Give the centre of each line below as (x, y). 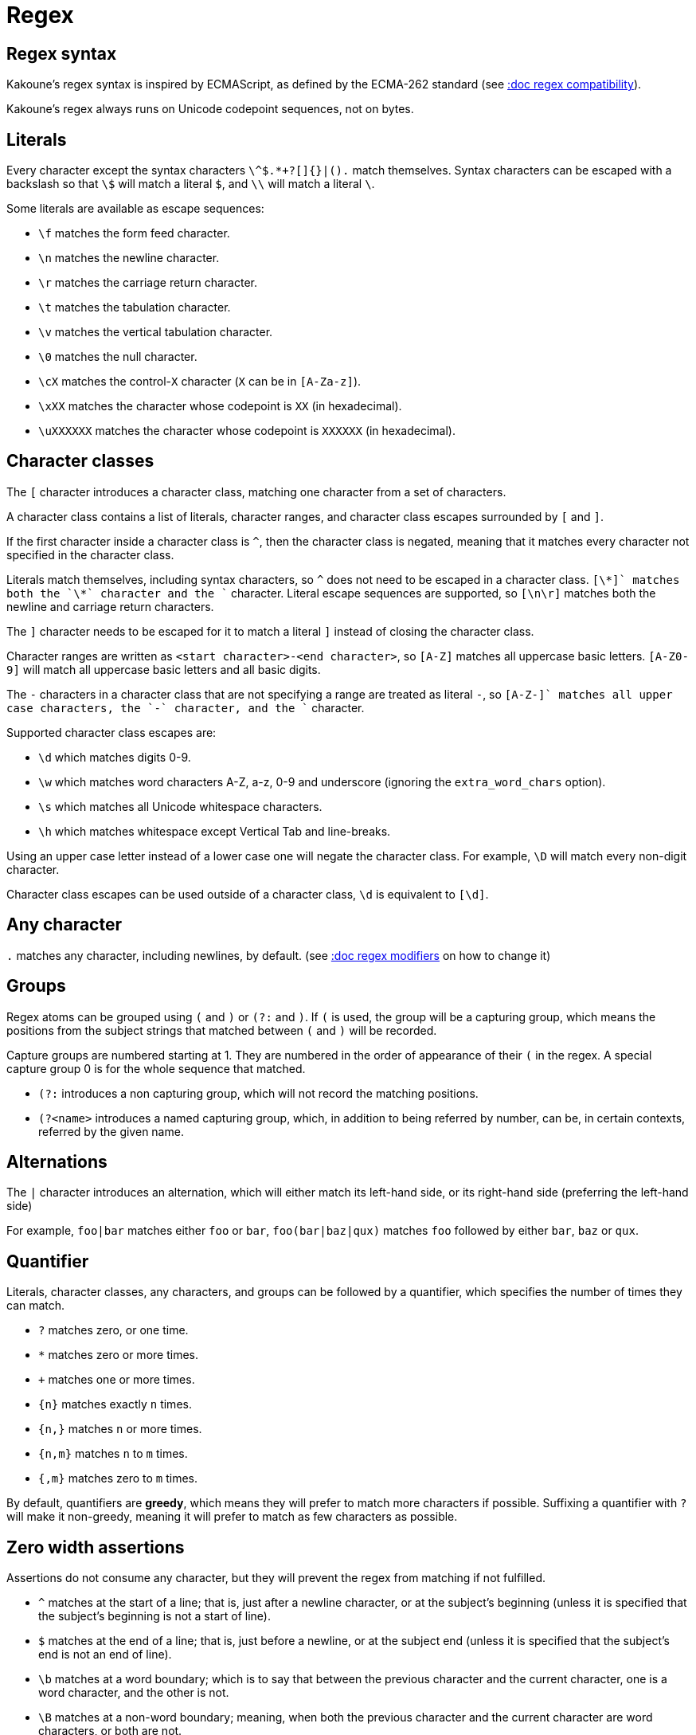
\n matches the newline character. (129, 258)
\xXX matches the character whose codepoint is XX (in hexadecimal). (220, 406)
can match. (36, 1306)
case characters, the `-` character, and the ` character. (186, 707)
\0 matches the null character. (118, 357)
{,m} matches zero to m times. (118, 1478)
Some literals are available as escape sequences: (135, 209)
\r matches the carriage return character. (148, 283)
